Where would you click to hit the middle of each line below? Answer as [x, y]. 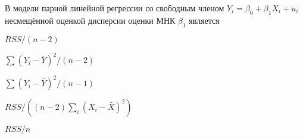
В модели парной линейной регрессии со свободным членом [115, 8]
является [204, 20]
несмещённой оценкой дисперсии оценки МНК [90, 20]
